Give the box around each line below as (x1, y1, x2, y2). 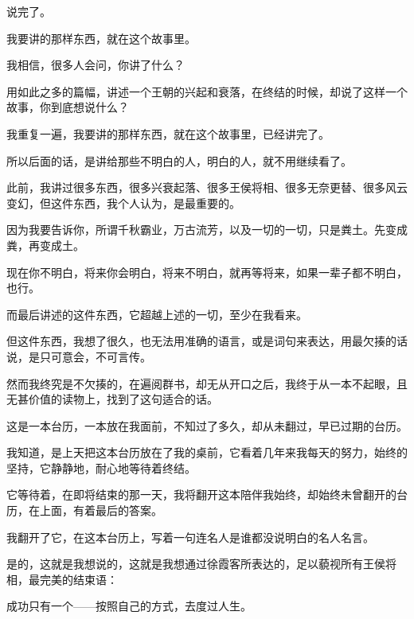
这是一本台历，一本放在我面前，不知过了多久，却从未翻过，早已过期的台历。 (6, 417, 408, 434)
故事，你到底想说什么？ (6, 99, 129, 115)
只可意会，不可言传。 (39, 348, 151, 364)
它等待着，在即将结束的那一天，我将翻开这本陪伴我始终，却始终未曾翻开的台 (6, 486, 408, 503)
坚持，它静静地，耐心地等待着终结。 (6, 459, 196, 476)
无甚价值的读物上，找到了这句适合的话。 (6, 391, 218, 407)
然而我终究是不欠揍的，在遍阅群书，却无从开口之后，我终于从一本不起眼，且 (6, 375, 408, 391)
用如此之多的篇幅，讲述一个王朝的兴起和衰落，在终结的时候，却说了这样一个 (6, 83, 408, 99)
